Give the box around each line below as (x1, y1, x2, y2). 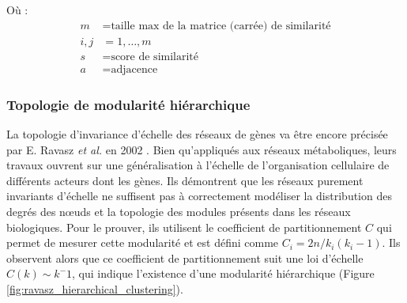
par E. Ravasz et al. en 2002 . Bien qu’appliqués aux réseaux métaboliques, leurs (6, 141, 397, 157)
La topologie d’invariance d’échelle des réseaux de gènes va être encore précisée (6, 125, 388, 142)
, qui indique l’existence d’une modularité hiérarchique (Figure (72, 265, 375, 282)
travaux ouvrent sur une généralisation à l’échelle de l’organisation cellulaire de (6, 157, 390, 173)
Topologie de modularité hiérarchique (6, 94, 251, 114)
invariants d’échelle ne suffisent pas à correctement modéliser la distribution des (6, 187, 392, 204)
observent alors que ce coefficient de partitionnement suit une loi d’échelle (6, 249, 364, 266)
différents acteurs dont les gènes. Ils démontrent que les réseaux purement (6, 172, 364, 188)
